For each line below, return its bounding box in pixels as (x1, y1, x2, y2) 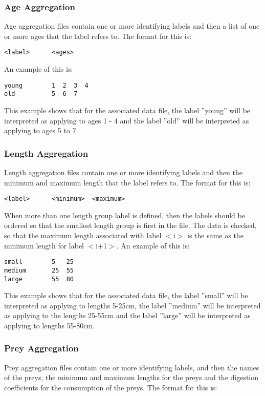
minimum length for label (4, 240, 84, 251)
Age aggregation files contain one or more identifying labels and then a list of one (4, 20, 260, 31)
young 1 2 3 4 (4, 81, 89, 89)
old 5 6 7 (4, 90, 78, 98)
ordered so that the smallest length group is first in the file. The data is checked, (4, 220, 257, 231)
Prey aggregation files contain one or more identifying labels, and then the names (4, 362, 259, 372)
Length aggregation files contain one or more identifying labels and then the (4, 166, 242, 177)
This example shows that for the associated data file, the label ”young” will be (4, 105, 251, 115)
